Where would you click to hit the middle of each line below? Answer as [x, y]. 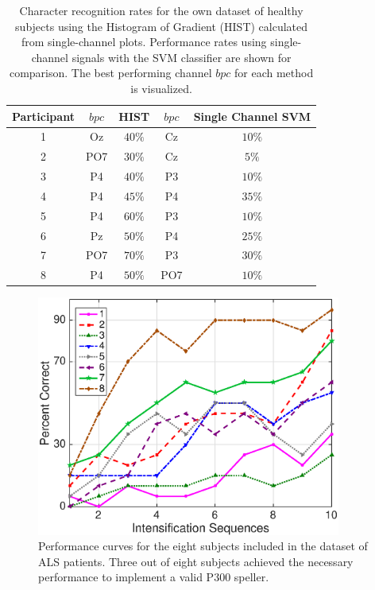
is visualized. [161, 88]
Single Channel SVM [252, 116]
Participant [43, 116]
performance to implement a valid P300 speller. [154, 577]
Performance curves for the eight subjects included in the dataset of [203, 546]
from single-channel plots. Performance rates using [144, 42]
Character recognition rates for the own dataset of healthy [161, 10]
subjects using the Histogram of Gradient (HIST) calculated [162, 26]
